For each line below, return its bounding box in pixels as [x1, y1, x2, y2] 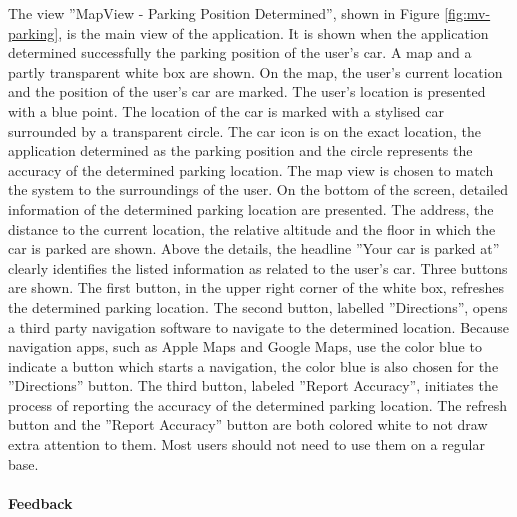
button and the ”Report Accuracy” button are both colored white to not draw [8, 414, 488, 435]
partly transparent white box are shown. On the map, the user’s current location [8, 61, 503, 82]
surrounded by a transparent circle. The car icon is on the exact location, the [8, 120, 481, 141]
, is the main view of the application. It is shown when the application [58, 22, 489, 43]
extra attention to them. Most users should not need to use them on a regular [8, 434, 485, 455]
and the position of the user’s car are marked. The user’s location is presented [8, 81, 486, 102]
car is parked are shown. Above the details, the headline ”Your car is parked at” [8, 238, 500, 259]
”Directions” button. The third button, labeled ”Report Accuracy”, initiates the [8, 375, 498, 396]
